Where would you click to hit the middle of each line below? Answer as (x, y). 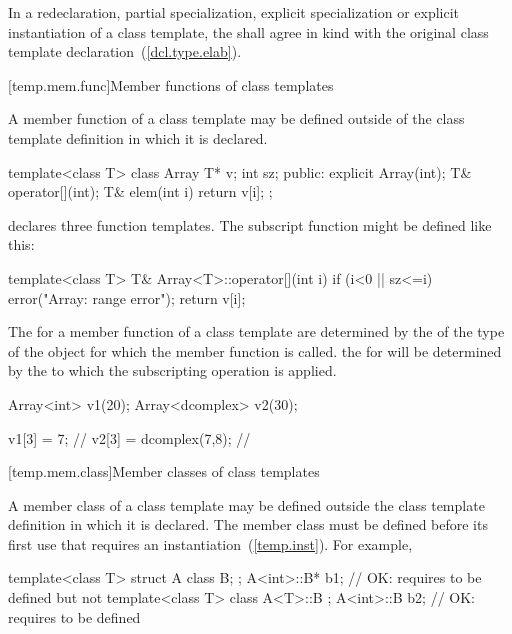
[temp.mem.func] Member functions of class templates (171, 84)
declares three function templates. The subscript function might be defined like (250, 224)
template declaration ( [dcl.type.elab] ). (125, 51)
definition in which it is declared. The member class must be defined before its (248, 524)
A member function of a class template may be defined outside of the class (236, 118)
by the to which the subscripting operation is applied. (172, 370)
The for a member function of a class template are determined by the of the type (256, 331)
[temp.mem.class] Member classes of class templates (164, 471)
